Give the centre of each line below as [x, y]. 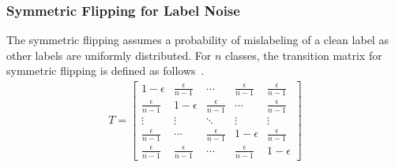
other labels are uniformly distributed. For [109, 55]
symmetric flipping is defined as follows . [105, 71]
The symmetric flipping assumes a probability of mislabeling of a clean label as [197, 40]
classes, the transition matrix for [303, 55]
